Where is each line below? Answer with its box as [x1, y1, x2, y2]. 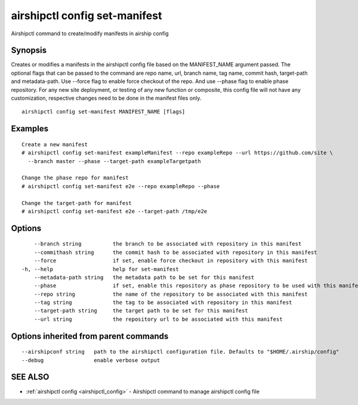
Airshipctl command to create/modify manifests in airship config [11, 30, 169, 37]
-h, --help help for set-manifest [21, 266, 179, 272]
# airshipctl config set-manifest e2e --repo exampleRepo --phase [21, 183, 220, 189]
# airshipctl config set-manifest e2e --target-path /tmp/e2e [21, 208, 208, 214]
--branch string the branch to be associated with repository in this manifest [33, 241, 302, 247]
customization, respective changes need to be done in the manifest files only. [11, 94, 202, 102]
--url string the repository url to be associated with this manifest [33, 315, 283, 323]
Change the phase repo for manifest [21, 174, 129, 182]
